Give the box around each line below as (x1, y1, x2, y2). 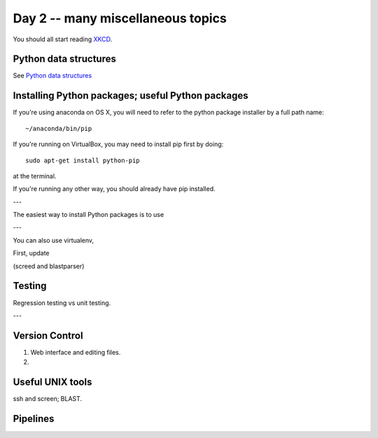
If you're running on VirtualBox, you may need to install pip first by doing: (13, 140, 224, 148)
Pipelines (13, 413, 55, 425)
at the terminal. (13, 171, 57, 180)
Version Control (13, 330, 83, 341)
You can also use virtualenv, (13, 236, 94, 244)
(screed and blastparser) (13, 262, 85, 270)
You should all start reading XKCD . (13, 35, 112, 43)
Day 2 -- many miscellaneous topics (13, 10, 227, 26)
